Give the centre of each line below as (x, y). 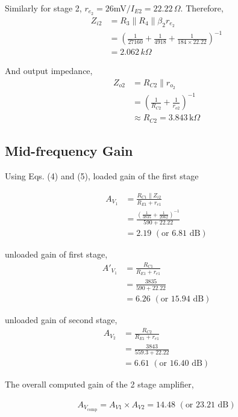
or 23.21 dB (207, 405)
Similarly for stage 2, (43, 8)
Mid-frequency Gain (69, 151)
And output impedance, (49, 71)
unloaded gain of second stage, (61, 319)
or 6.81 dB (181, 234)
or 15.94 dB (182, 299)
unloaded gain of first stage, (56, 254)
